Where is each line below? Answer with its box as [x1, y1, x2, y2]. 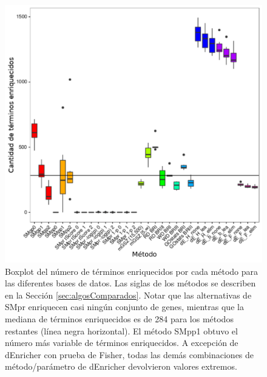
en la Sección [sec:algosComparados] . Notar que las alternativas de [5, 288, 252, 301]
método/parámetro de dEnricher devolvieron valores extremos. [5, 360, 237, 373]
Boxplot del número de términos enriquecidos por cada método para [5, 265, 259, 277]
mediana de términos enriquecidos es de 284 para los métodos [5, 312, 234, 325]
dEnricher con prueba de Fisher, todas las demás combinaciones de [5, 348, 254, 361]
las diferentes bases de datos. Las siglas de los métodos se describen [5, 277, 256, 289]
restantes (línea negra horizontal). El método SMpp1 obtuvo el [5, 324, 238, 337]
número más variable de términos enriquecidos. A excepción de [5, 336, 238, 349]
